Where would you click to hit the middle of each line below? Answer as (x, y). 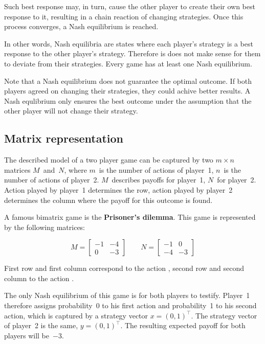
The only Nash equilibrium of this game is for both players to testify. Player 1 (127, 295)
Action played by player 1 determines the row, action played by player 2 (118, 189)
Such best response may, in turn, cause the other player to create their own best (130, 6)
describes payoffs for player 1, (159, 180)
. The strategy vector (224, 315)
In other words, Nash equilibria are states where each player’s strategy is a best (129, 43)
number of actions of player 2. (52, 180)
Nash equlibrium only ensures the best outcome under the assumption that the (128, 100)
